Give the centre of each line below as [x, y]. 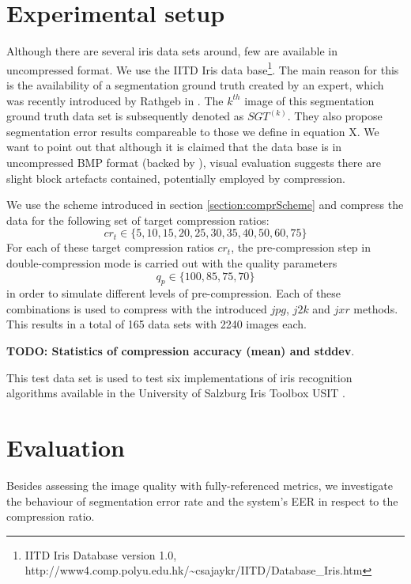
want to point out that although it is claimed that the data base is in [174, 147]
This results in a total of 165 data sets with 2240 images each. [157, 324]
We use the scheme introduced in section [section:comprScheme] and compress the [205, 205]
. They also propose [335, 116]
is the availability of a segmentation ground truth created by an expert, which [195, 84]
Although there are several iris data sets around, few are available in [172, 51]
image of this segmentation [309, 100]
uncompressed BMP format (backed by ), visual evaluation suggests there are [194, 162]
